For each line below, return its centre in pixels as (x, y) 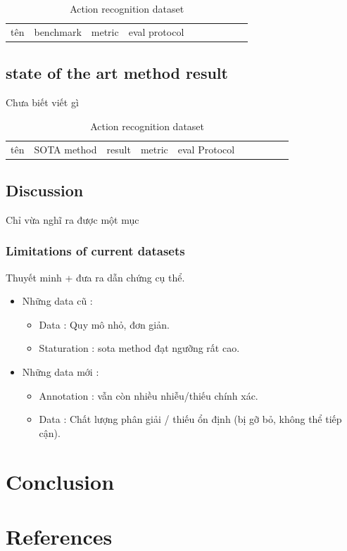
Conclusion (60, 481)
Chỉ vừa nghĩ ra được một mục (72, 219)
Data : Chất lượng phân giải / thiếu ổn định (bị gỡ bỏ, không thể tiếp (190, 419)
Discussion (45, 190)
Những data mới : (61, 372)
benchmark (58, 31)
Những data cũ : (57, 301)
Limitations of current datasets (95, 251)
